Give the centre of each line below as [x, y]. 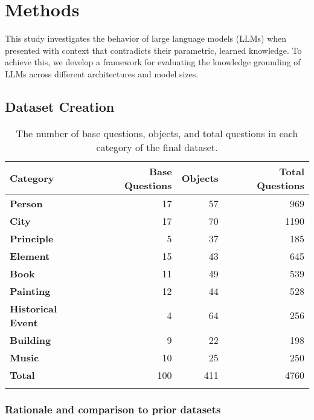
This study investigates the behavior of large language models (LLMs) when [146, 38]
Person [26, 203]
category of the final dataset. [157, 147]
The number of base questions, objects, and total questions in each [157, 133]
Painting [30, 291]
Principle [32, 238]
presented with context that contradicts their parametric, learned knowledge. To [153, 50]
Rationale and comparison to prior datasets [113, 409]
